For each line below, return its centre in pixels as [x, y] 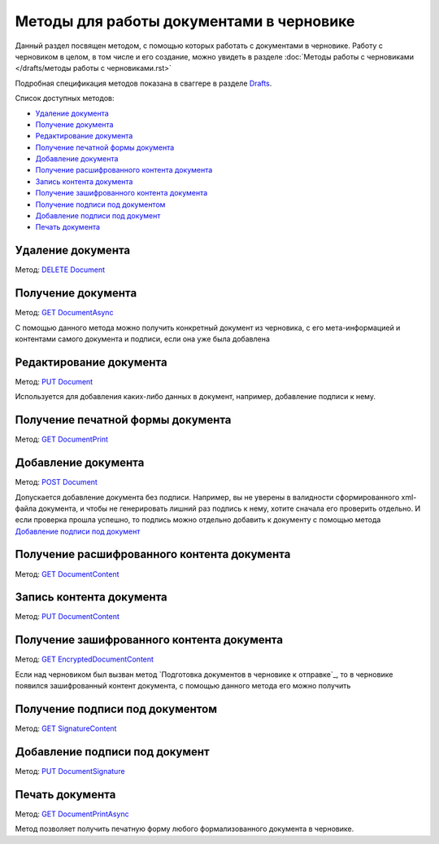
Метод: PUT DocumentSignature [70, 771]
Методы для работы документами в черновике [185, 21]
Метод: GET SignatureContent [66, 728]
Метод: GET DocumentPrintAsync [72, 814]
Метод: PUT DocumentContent [67, 617]
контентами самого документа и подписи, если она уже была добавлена [142, 339]
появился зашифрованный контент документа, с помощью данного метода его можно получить [183, 686]
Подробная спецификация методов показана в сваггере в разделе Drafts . [143, 83]
